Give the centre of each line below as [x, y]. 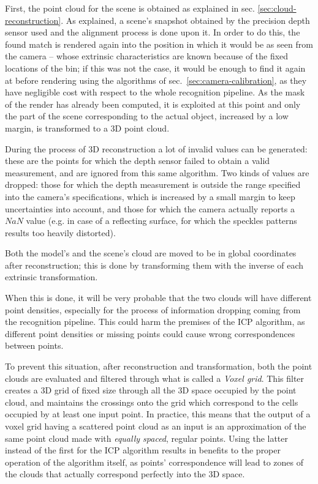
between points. [34, 345]
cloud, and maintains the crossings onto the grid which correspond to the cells [152, 402]
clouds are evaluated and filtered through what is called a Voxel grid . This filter [155, 378]
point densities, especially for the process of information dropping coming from [153, 309]
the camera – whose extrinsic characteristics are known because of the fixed [147, 56]
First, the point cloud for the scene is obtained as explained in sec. [130, 8]
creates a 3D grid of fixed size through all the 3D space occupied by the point [151, 390]
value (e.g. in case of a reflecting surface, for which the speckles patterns [161, 221]
